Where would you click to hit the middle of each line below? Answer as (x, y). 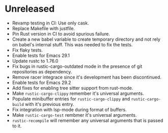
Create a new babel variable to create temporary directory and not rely (86, 39)
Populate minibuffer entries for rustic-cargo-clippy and (71, 99)
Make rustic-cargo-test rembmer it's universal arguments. (74, 115)
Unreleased (30, 9)
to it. (17, 126)
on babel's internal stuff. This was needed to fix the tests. (72, 44)
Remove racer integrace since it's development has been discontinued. (87, 77)
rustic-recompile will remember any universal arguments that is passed (88, 120)
